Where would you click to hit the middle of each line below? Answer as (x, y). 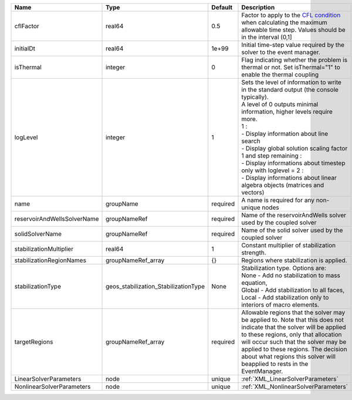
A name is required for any (278, 200)
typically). (255, 97)
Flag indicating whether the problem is (295, 60)
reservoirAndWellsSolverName (57, 219)
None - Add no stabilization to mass (291, 275)
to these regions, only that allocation (292, 335)
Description (258, 7)
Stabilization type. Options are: (284, 268)
